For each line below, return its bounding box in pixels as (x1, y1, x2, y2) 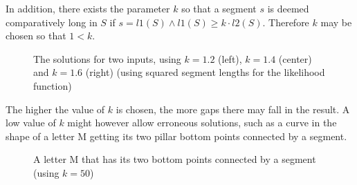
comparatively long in (6, 14, 98, 29)
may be (320, 14, 352, 29)
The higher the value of (6, 101, 105, 116)
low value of (6, 115, 56, 130)
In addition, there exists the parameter (6, 1, 170, 15)
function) (33, 78, 72, 92)
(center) (278, 51, 312, 66)
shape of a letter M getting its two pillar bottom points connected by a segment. (6, 128, 347, 143)
